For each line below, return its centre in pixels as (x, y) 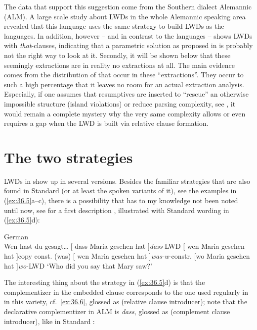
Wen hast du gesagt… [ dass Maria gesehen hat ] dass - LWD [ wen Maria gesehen (124, 246)
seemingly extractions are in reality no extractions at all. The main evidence (120, 65)
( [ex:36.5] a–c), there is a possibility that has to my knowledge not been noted (121, 200)
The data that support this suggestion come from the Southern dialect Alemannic (128, 6)
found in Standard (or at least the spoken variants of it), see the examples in (120, 191)
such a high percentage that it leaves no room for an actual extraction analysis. (124, 84)
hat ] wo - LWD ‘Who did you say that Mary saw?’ (78, 265)
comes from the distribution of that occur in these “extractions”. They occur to (124, 75)
